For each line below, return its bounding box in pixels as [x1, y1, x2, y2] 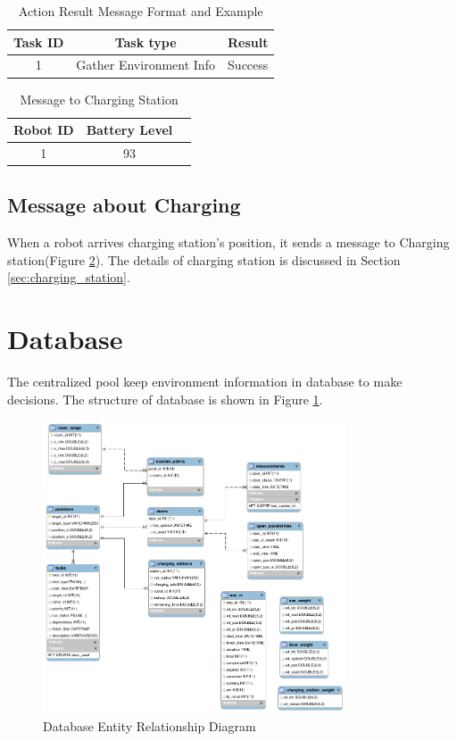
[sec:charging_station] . [7, 268, 130, 287]
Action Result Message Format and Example [18, 2, 263, 20]
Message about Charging [7, 191, 241, 219]
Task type [114, 32, 177, 51]
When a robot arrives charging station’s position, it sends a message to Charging [7, 233, 450, 252]
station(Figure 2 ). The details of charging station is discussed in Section [7, 250, 401, 269]
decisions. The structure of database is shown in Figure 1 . [7, 389, 323, 408]
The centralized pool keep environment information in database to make [7, 372, 403, 391]
